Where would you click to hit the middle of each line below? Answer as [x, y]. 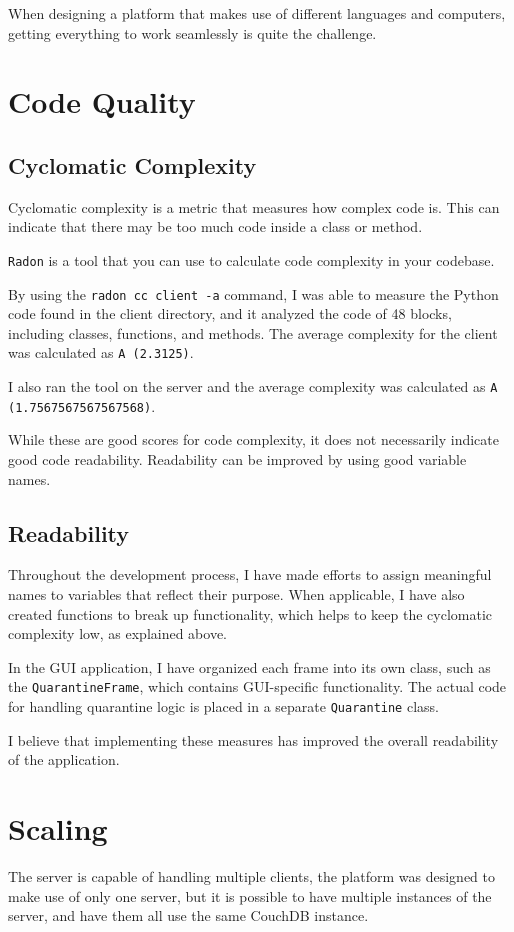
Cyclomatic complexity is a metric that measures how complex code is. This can [254, 206]
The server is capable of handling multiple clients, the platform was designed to [251, 876]
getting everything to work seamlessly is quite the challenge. [192, 32]
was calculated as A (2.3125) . [101, 352]
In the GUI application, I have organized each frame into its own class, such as [249, 666]
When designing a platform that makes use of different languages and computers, [257, 13]
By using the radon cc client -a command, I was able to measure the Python [253, 293]
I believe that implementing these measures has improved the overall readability [253, 739]
